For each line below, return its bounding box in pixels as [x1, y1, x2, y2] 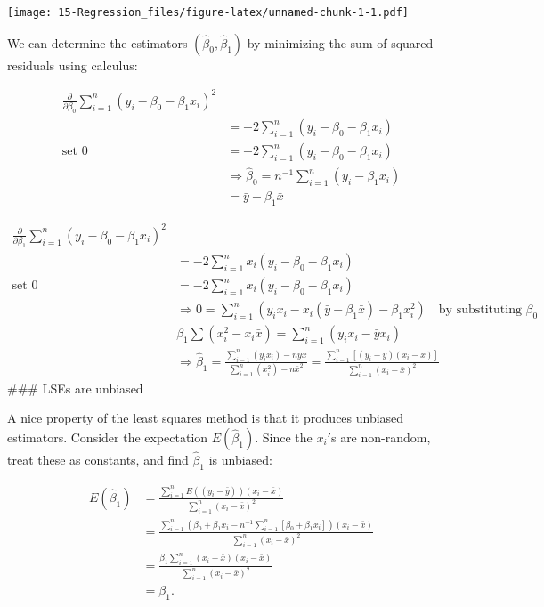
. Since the [255, 427, 313, 446]
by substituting [438, 303, 522, 317]
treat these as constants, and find [7, 450, 189, 469]
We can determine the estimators [7, 33, 188, 52]
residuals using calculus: [7, 55, 138, 74]
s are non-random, [330, 427, 431, 446]
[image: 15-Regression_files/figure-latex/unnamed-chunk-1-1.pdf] [7, 6, 410, 19]
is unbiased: [208, 450, 273, 469]
